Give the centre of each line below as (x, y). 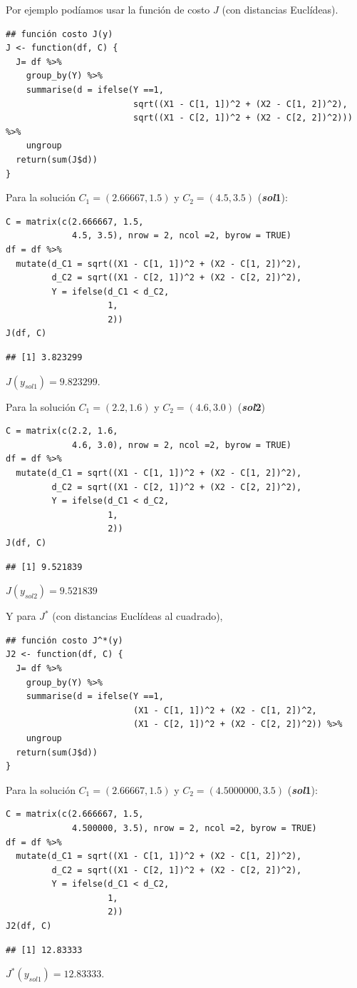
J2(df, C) (29, 926)
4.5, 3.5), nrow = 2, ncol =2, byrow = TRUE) (182, 236)
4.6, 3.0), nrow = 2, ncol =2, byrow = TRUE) (182, 445)
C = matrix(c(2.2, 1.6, (62, 431)
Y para (21, 616)
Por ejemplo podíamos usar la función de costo (108, 9)
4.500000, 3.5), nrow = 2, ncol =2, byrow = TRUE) (195, 828)
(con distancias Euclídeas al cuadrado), (138, 616)
